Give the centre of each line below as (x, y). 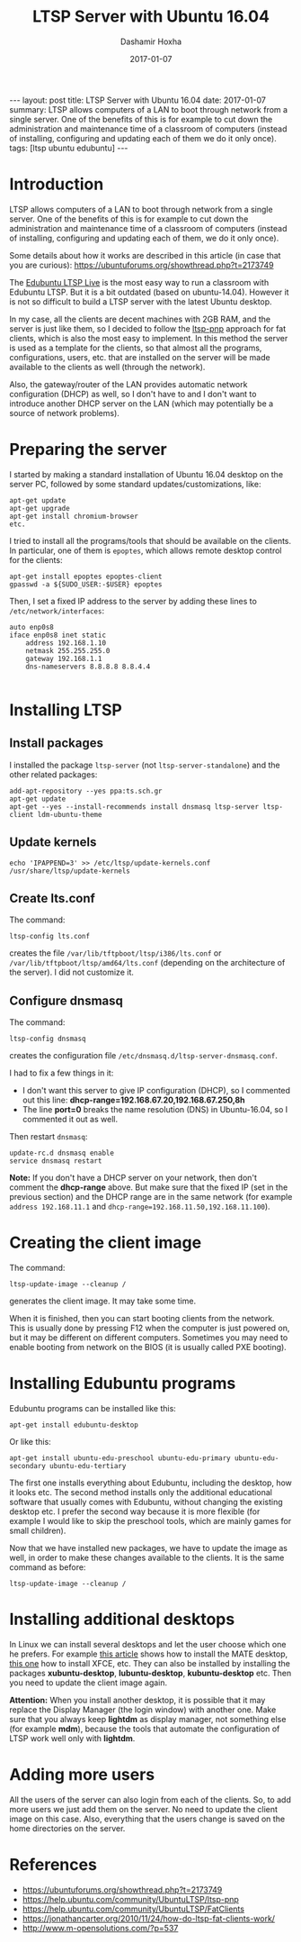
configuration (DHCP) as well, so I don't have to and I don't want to (133, 394)
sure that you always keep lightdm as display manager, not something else (148, 1720)
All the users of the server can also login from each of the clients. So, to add (150, 1800)
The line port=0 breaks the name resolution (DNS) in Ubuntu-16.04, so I (155, 1110)
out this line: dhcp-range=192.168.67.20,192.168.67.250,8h (133, 1100)
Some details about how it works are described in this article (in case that (145, 255)
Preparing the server (89, 450)
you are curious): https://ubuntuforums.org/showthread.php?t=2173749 (142, 265)
